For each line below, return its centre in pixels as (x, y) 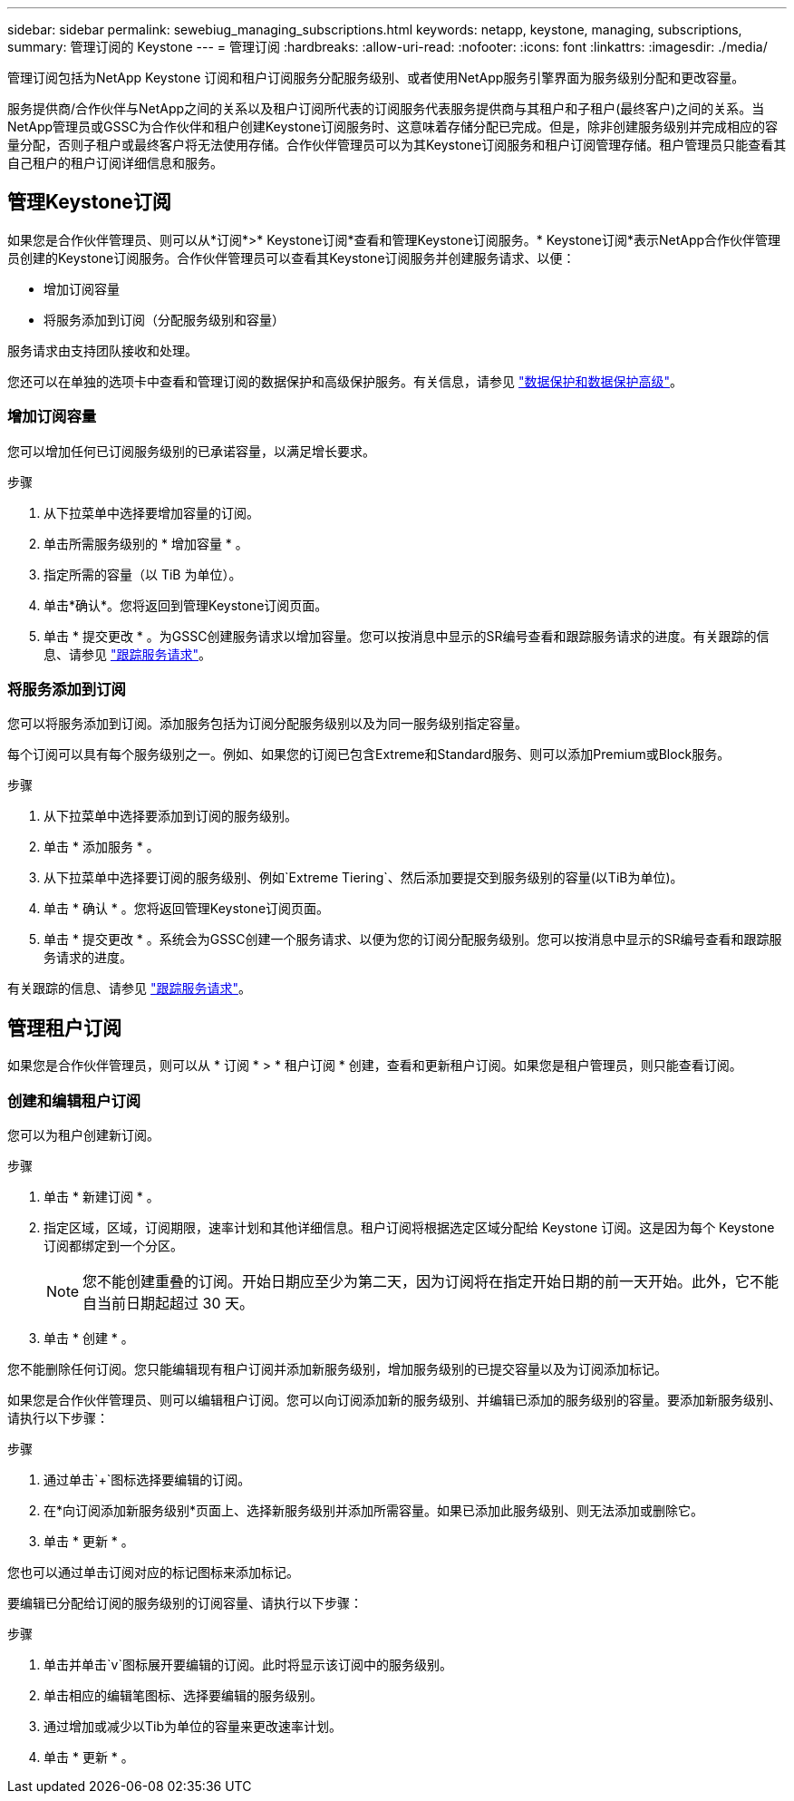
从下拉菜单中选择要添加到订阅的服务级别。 (170, 816)
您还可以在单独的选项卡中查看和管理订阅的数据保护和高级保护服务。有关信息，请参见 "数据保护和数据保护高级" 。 (345, 381)
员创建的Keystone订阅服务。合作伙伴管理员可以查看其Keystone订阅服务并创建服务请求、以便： (291, 258)
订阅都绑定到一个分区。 (113, 1245)
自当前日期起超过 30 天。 (169, 1303)
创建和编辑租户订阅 (74, 1100)
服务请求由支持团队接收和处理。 (102, 350)
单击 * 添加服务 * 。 (102, 847)
